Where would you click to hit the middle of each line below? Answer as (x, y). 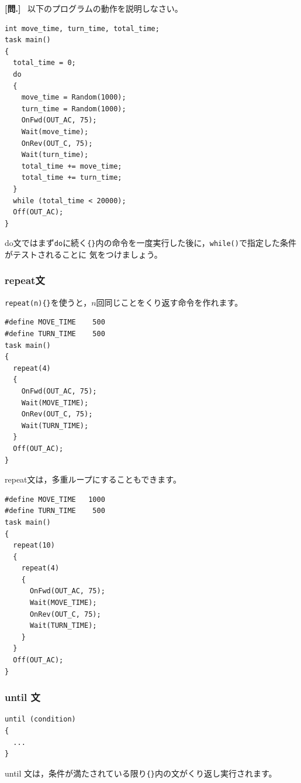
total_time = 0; (44, 63)
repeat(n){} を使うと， (48, 302)
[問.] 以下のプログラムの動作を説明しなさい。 (94, 8)
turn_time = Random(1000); (74, 109)
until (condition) (40, 719)
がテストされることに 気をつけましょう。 (84, 254)
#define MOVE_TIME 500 (55, 322)
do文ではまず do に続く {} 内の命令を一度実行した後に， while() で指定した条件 (150, 243)
